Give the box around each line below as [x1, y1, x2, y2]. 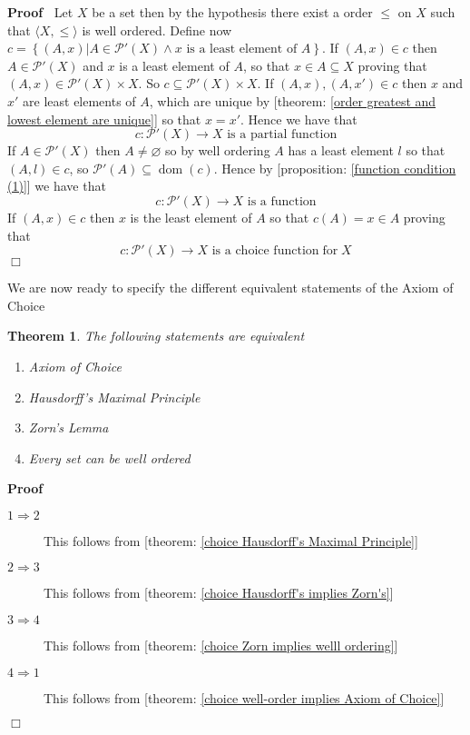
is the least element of [130, 207, 252, 226]
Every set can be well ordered [28, 448, 191, 467]
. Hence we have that [240, 109, 357, 128]
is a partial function [227, 128, 338, 142]
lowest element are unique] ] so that [7, 109, 201, 128]
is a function [247, 194, 317, 208]
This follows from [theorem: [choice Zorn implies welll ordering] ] [44, 636, 398, 655]
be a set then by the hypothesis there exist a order [92, 3, 373, 21]
